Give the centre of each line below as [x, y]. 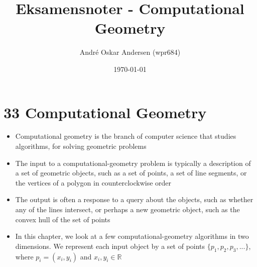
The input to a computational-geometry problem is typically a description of [133, 163]
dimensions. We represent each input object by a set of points [110, 246]
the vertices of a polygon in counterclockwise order [93, 182]
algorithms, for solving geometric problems [81, 146]
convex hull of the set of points [63, 219]
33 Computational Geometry [105, 112]
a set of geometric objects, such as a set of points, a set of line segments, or [131, 173]
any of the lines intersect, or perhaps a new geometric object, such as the [127, 209]
